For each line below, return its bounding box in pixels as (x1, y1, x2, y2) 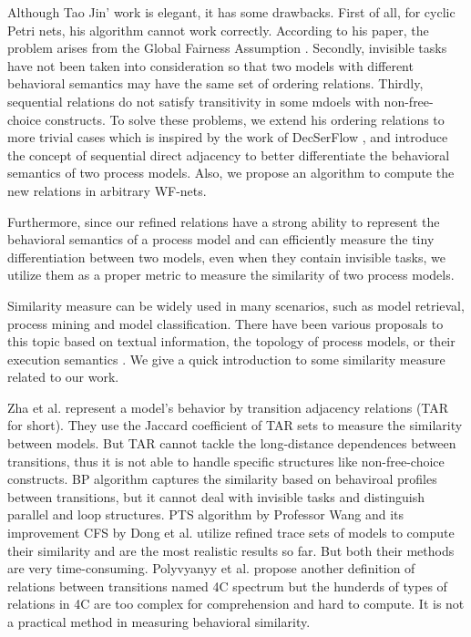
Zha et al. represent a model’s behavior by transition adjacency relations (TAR (7, 397, 449, 416)
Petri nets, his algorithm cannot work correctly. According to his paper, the (7, 20, 429, 39)
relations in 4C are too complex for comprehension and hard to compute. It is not (7, 594, 465, 613)
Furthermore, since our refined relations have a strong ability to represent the (7, 211, 440, 231)
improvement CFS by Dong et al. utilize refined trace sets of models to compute (7, 523, 455, 542)
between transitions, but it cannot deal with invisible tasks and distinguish (7, 487, 425, 506)
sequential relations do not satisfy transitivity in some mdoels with (7, 91, 380, 110)
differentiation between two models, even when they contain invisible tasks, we (7, 247, 445, 266)
